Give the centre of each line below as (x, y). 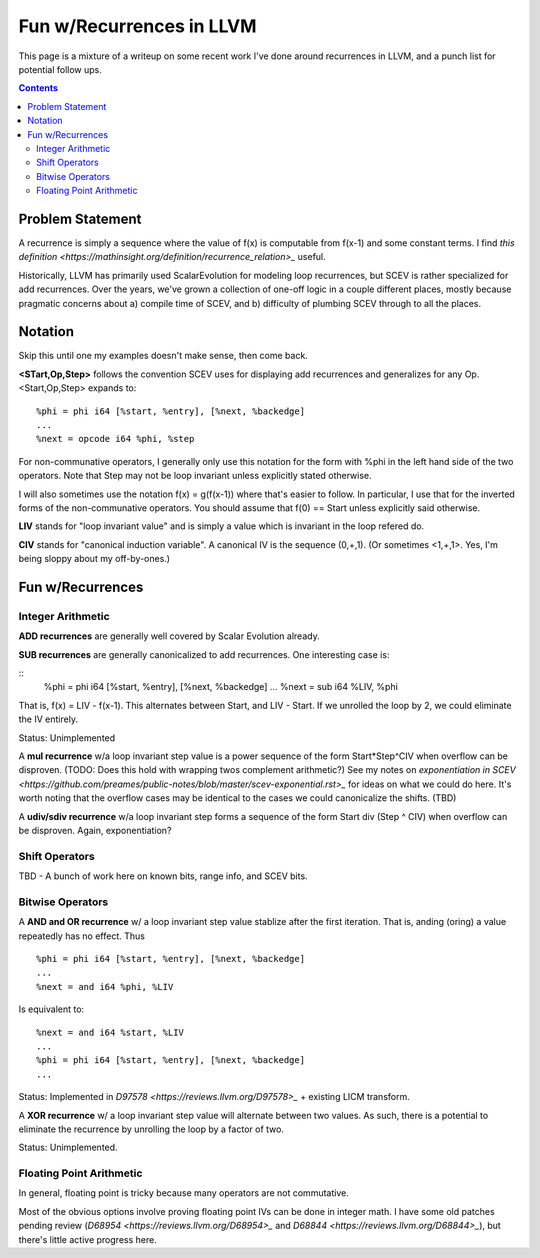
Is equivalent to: (51, 1009)
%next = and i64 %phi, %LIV (105, 986)
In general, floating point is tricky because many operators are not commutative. (183, 1193)
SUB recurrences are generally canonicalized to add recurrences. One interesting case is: (204, 654)
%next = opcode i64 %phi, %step (115, 439)
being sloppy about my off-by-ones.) (94, 559)
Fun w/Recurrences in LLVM (137, 26)
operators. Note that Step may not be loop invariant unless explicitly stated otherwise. (195, 476)
